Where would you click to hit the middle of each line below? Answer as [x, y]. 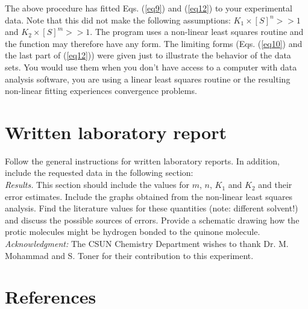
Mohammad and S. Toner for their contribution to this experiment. [129, 255]
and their [275, 185]
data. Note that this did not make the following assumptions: [118, 20]
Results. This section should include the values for [97, 185]
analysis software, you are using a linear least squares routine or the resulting [148, 79]
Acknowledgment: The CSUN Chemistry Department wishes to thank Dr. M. [147, 244]
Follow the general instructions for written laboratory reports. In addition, [142, 161]
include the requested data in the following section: [99, 173]
